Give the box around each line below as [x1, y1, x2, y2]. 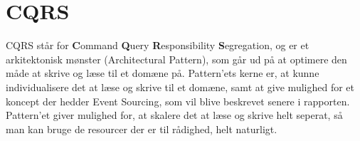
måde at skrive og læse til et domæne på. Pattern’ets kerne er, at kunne [6, 66, 319, 80]
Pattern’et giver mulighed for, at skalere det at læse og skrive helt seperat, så [6, 108, 343, 122]
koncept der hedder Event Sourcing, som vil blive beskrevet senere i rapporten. [6, 93, 350, 108]
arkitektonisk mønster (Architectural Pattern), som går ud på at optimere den [6, 51, 347, 66]
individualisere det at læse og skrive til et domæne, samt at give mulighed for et [6, 79, 354, 94]
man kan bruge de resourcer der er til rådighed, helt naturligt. [6, 121, 277, 136]
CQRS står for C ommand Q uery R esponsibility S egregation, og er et [6, 38, 309, 53]
